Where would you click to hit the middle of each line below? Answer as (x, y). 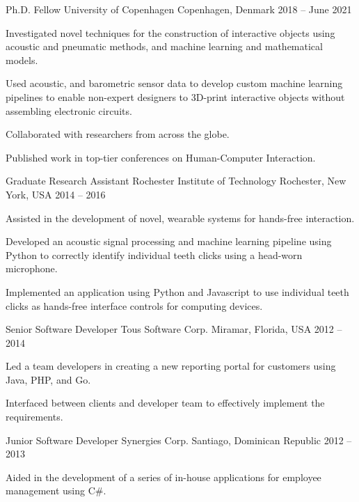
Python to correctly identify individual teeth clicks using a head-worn (154, 254)
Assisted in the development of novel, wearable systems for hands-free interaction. (180, 218)
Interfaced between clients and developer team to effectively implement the (165, 403)
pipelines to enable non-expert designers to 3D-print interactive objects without (175, 96)
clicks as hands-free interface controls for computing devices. (134, 305)
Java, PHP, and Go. (48, 379)
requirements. (34, 417)
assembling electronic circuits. (69, 110)
